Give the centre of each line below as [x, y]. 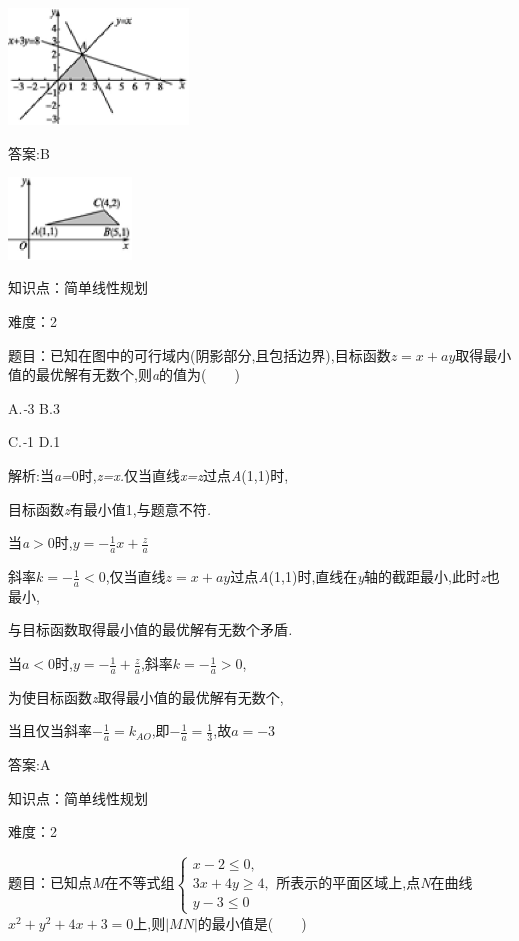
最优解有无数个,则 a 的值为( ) [137, 374]
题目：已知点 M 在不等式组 [91, 882]
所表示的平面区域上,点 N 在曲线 [374, 882]
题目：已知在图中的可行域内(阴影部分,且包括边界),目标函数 [199, 354]
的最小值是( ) [252, 922]
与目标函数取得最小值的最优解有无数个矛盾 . [150, 629]
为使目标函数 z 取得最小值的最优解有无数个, [146, 696]
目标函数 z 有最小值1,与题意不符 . [109, 508]
